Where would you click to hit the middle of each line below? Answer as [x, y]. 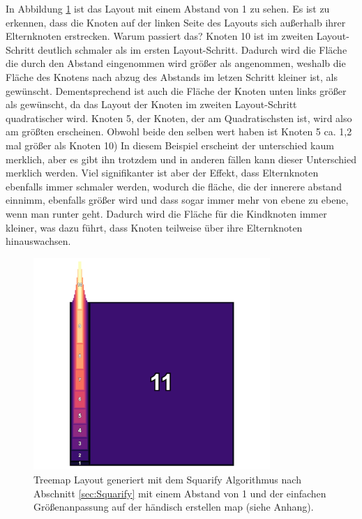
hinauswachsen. [38, 241]
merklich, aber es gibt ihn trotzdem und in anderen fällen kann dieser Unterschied [181, 159]
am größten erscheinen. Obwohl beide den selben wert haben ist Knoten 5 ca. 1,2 [179, 131]
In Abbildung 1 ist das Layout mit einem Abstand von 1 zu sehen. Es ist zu [168, 8]
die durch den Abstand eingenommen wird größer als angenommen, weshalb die [176, 63]
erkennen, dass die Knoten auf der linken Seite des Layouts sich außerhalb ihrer [176, 22]
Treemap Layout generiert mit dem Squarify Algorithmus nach [167, 480]
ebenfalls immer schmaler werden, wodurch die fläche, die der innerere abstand [174, 186]
